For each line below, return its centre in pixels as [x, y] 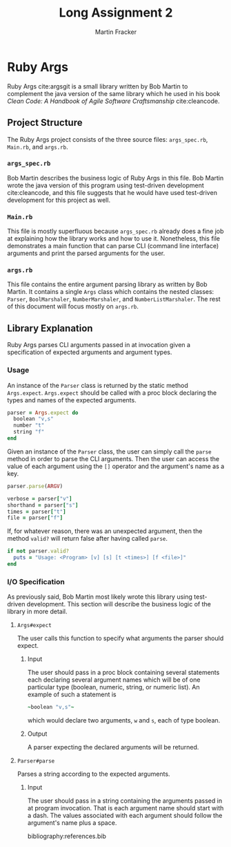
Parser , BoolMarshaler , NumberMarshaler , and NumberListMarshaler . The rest [114, 299]
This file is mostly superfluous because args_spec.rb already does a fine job [115, 231]
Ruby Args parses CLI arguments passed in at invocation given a [99, 345]
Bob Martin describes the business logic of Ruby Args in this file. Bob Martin [115, 178]
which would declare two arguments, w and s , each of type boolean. [124, 720]
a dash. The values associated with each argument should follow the [125, 816]
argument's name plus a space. [72, 823]
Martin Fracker [116, 32]
